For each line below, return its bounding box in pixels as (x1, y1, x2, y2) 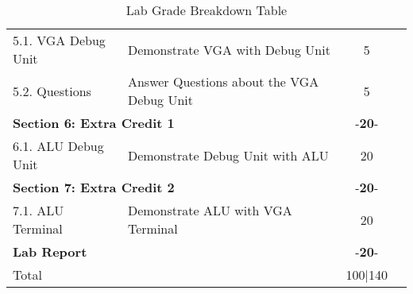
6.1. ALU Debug (13, 137, 104, 155)
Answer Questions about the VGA (127, 72, 319, 91)
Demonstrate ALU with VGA (127, 201, 292, 219)
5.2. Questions (13, 81, 91, 100)
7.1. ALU (13, 201, 64, 219)
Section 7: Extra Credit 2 (13, 178, 175, 196)
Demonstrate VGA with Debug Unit (127, 40, 330, 59)
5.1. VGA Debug (13, 31, 106, 49)
